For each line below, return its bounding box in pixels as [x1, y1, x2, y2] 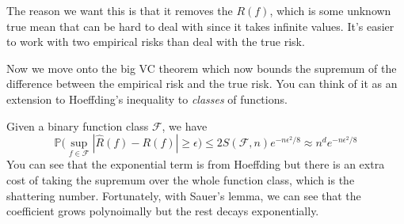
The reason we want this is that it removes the [6, 2, 233, 18]
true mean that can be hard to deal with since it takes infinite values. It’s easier [6, 17, 394, 34]
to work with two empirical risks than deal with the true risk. [6, 33, 305, 50]
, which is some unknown [269, 2, 391, 18]
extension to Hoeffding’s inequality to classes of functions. [6, 90, 288, 107]
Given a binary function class [6, 117, 149, 134]
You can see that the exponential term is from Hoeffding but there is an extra [6, 156, 385, 173]
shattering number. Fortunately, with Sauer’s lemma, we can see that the [6, 187, 361, 203]
